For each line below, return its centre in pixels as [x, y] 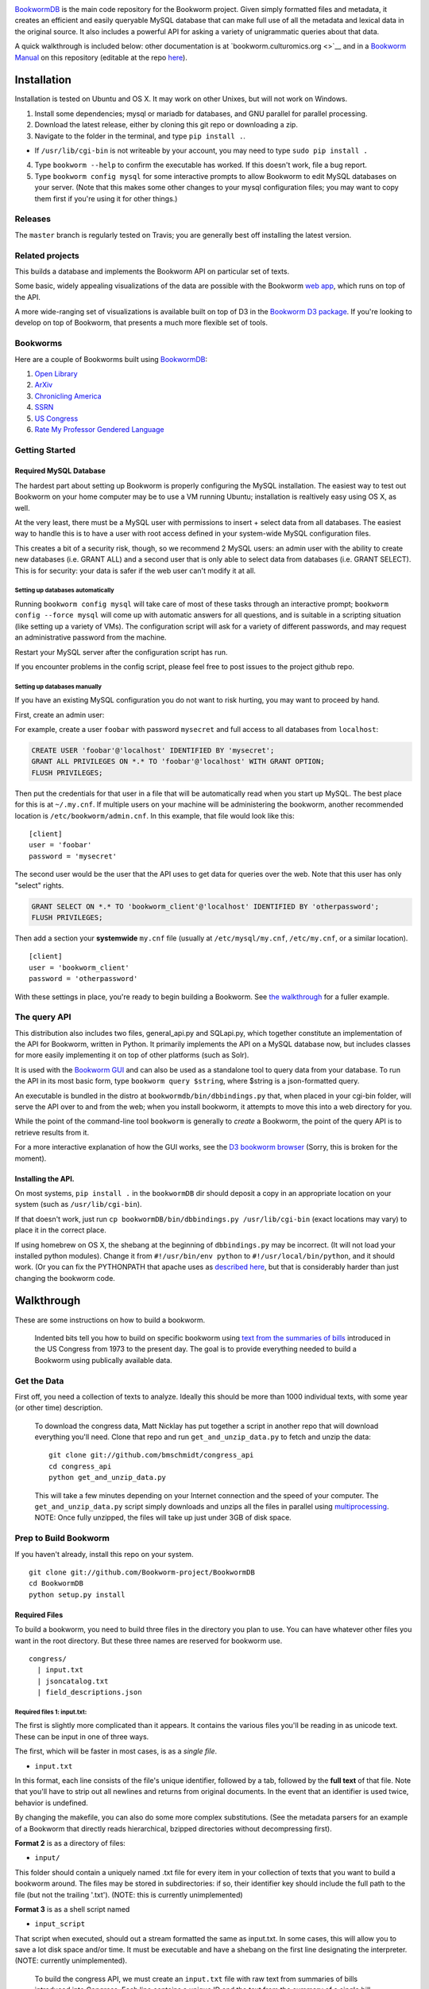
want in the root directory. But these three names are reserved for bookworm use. [149, 1641]
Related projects [47, 255]
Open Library [56, 373]
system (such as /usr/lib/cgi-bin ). [78, 1205]
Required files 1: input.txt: [51, 1712]
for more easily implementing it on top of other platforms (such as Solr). [132, 1055]
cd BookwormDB [56, 1584]
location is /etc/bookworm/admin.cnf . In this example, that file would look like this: [155, 815]
